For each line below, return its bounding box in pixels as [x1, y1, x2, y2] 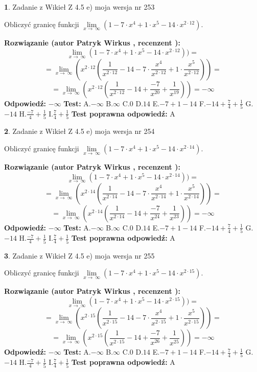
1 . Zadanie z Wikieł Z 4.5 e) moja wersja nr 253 [4, 2, 155, 12]
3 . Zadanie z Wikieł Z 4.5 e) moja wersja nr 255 [4, 250, 155, 261]
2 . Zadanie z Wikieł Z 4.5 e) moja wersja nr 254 [4, 126, 155, 136]
